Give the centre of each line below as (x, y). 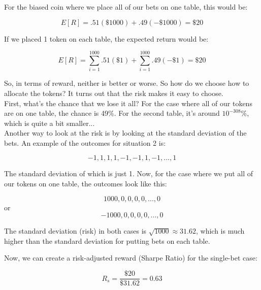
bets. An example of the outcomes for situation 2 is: (85, 142)
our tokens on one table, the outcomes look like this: (86, 184)
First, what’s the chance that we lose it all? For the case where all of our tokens (128, 103)
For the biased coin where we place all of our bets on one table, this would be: (126, 7)
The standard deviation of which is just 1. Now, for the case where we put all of (129, 173)
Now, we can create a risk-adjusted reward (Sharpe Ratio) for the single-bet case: (131, 258)
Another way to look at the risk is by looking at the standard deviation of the (125, 133)
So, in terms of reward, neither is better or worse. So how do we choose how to (127, 83)
